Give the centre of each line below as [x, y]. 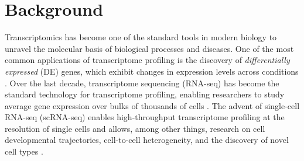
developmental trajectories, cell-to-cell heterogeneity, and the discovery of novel [147, 140]
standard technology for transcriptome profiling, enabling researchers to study [145, 94]
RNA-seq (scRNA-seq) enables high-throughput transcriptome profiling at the [145, 117]
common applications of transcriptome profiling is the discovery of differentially [147, 60]
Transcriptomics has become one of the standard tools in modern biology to [141, 37]
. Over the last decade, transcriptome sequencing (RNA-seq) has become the [142, 83]
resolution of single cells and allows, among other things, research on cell [135, 128]
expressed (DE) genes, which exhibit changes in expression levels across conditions [152, 71]
